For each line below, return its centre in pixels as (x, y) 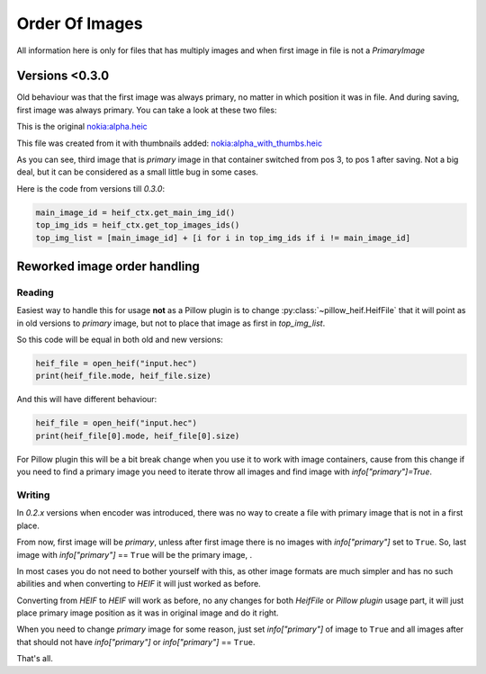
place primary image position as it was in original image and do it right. (148, 613)
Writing (33, 495)
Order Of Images (80, 23)
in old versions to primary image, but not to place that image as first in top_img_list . (171, 323)
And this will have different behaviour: (87, 400)
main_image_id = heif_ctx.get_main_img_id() (135, 212)
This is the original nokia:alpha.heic (82, 127)
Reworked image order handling (108, 266)
